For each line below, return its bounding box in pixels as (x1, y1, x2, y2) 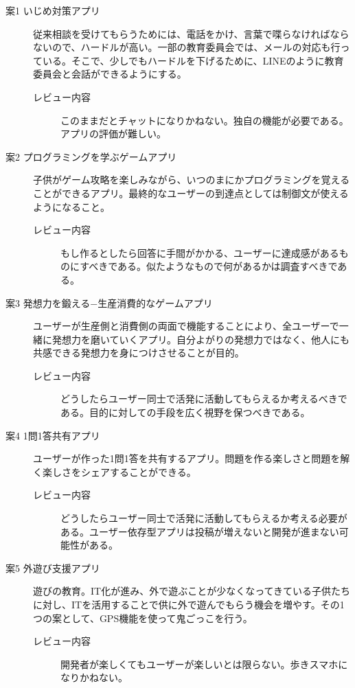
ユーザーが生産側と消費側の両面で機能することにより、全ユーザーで (33, 319, 339, 333)
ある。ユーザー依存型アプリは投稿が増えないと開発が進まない (60, 524, 339, 538)
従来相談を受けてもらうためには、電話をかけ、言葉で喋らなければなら (33, 26, 350, 41)
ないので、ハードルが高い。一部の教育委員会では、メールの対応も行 (33, 40, 341, 54)
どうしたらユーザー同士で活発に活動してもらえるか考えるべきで (60, 391, 347, 406)
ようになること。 (33, 199, 110, 214)
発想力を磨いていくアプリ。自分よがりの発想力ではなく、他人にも (51, 332, 350, 346)
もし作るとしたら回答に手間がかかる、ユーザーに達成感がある (60, 245, 339, 260)
